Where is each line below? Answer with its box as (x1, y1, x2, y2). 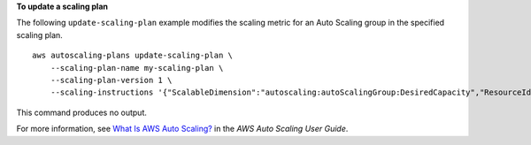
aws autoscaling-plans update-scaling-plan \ (32, 50, 234, 61)
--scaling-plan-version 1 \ (50, 75, 173, 85)
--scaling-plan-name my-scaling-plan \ (50, 63, 224, 72)
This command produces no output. (16, 107, 148, 118)
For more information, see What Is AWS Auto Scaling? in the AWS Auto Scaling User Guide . (16, 124, 349, 134)
